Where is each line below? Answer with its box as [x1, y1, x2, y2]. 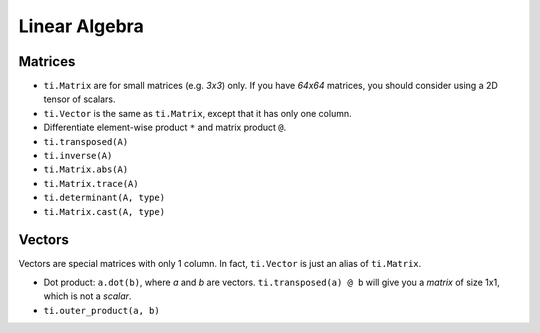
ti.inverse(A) [43, 150, 113, 162]
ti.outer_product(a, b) [43, 305, 160, 316]
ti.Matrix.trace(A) [43, 178, 139, 189]
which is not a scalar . [43, 290, 132, 302]
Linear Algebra [18, 15, 144, 37]
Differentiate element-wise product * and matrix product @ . [43, 121, 287, 134]
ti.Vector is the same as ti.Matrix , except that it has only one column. [43, 107, 352, 119]
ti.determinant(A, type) [43, 192, 165, 204]
